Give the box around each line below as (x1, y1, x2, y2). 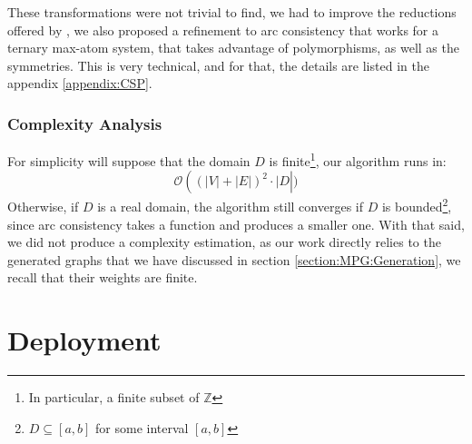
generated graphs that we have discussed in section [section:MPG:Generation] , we (7, 250, 461, 269)
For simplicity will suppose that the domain (7, 151, 251, 170)
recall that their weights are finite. (7, 268, 198, 287)
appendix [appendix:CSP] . (7, 74, 152, 93)
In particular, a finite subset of (28, 388, 200, 407)
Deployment (7, 321, 162, 359)
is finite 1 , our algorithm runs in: (269, 149, 447, 170)
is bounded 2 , (381, 194, 452, 216)
